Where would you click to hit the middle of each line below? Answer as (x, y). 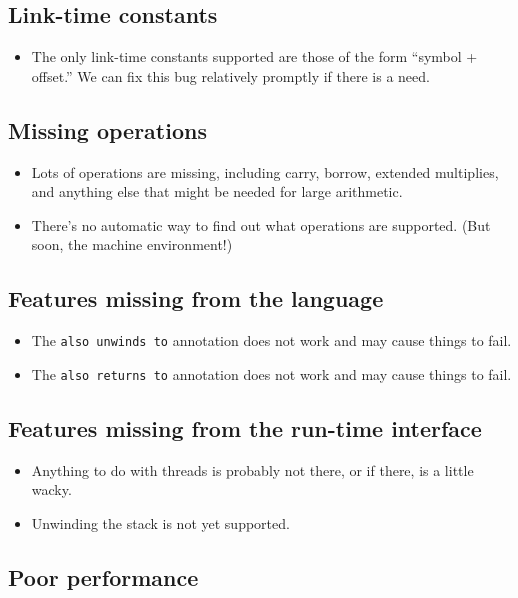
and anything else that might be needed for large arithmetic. (217, 191)
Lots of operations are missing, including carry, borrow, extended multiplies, (265, 171)
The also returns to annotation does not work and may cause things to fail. (271, 373)
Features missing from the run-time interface (245, 427)
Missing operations (107, 129)
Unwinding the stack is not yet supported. (160, 522)
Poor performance (103, 576)
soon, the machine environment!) (132, 244)
